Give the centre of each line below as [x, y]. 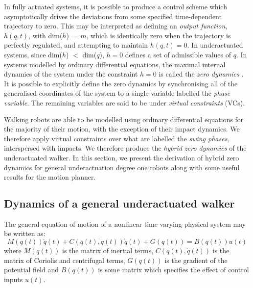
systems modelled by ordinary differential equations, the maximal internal [115, 64]
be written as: [25, 233]
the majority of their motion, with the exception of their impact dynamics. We [122, 129]
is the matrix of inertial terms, [108, 250]
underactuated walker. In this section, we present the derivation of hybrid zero [122, 157]
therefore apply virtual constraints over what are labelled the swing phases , [117, 138]
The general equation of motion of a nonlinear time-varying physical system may [125, 223]
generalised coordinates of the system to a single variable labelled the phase [117, 93]
